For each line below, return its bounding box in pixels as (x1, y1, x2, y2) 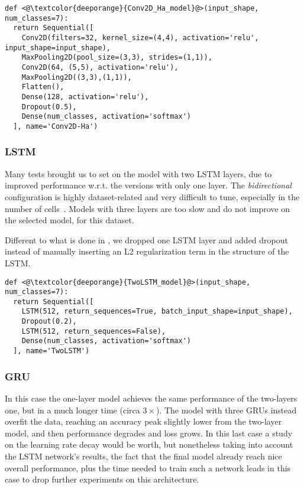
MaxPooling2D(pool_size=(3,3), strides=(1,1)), (21, 53, 212, 62)
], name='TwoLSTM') (13, 347, 90, 356)
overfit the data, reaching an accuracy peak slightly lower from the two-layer (5, 415, 282, 428)
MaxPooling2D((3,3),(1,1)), (21, 73, 132, 81)
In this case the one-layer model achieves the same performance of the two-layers (5, 392, 297, 404)
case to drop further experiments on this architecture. (5, 473, 199, 485)
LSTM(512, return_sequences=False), (21, 327, 166, 335)
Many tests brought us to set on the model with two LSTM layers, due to (5, 167, 272, 180)
